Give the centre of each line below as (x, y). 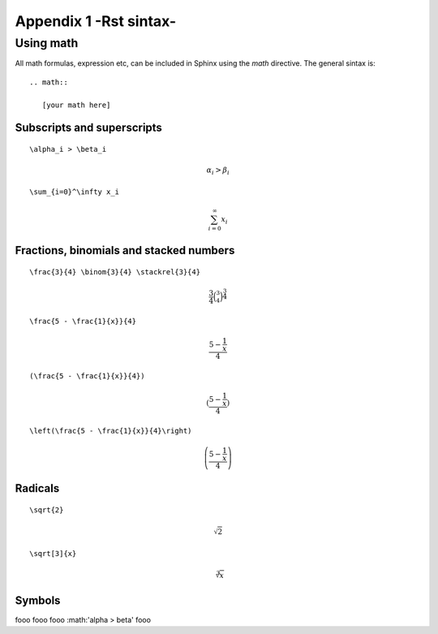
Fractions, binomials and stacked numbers (125, 250)
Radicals (37, 488)
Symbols (38, 600)
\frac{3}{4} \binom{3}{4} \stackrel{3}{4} (115, 272)
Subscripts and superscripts (88, 128)
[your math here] (76, 105)
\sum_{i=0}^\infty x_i (75, 192)
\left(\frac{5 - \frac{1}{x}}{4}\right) (111, 431)
